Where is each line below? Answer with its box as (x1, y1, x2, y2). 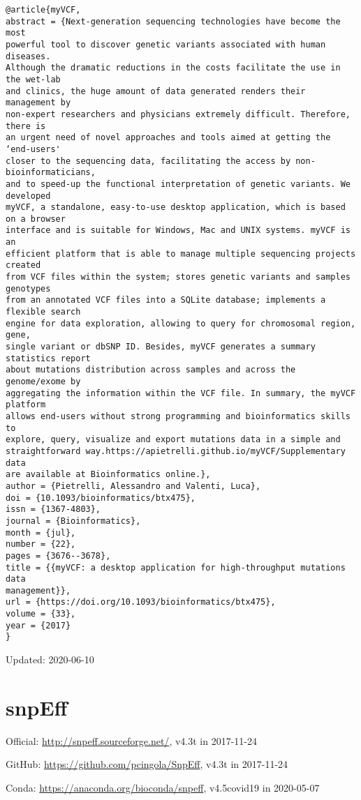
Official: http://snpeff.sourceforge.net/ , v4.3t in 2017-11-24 (6, 733, 257, 748)
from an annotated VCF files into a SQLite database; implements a (6, 295, 326, 305)
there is (6, 121, 46, 131)
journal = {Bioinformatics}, (6, 515, 141, 526)
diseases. (6, 51, 51, 61)
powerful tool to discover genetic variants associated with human (6, 39, 326, 50)
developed (6, 190, 51, 201)
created (6, 260, 41, 271)
